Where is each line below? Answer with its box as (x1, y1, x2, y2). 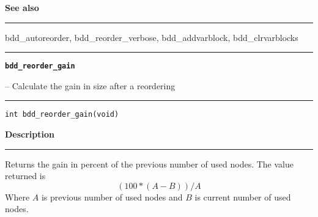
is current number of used (194, 190, 291, 203)
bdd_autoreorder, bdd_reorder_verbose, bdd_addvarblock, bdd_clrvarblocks (5, 31, 298, 43)
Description (5, 128, 55, 141)
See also (5, 1, 39, 13)
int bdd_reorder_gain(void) (5, 110, 119, 119)
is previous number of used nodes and (41, 190, 183, 203)
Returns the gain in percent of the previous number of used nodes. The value (5, 157, 294, 170)
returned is (5, 169, 46, 182)
